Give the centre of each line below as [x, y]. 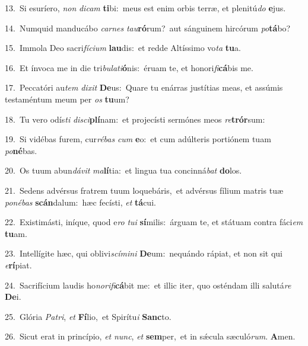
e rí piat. [18, 265]
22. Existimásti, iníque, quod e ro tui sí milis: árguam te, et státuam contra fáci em [154, 222]
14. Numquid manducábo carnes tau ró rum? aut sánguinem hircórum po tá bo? [148, 28]
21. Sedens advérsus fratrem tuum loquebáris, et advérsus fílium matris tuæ [144, 190]
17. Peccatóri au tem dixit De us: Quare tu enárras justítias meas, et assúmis [144, 87]
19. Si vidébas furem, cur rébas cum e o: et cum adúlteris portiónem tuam [138, 139]
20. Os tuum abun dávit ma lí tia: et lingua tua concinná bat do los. [123, 170]
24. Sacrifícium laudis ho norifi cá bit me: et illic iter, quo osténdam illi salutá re [148, 285]
